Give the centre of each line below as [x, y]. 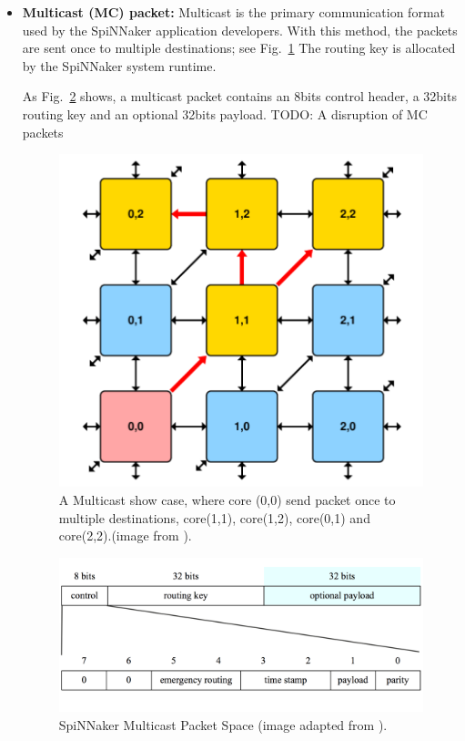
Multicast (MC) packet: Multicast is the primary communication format [233, 12]
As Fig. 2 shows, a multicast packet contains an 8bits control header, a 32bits [239, 96]
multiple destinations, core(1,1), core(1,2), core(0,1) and [214, 517]
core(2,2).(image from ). [125, 535]
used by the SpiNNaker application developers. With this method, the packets [240, 30]
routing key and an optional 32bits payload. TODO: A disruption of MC [225, 113]
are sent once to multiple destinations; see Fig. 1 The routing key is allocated [239, 48]
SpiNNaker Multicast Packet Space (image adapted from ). [223, 724]
